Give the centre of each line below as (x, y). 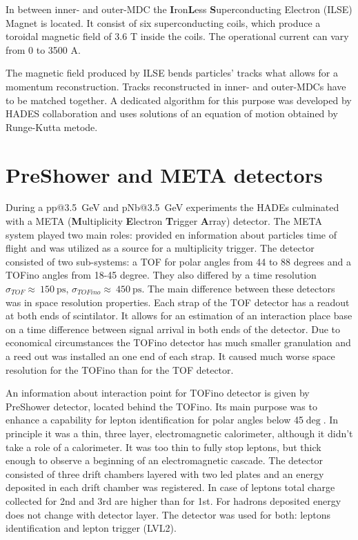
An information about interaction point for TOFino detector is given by (158, 393)
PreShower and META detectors (164, 174)
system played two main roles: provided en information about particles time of (171, 234)
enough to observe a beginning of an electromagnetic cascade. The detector (164, 460)
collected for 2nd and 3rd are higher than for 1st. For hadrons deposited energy (173, 500)
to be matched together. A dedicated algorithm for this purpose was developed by (179, 100)
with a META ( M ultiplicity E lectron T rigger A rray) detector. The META (164, 221)
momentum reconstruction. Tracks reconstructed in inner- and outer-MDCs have (176, 86)
